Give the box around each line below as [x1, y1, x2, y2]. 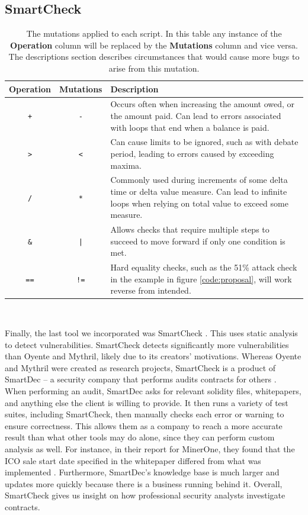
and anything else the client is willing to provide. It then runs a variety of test [5, 396, 288, 408]
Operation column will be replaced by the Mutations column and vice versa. [10, 38, 298, 51]
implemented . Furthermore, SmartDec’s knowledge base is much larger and [5, 466, 280, 478]
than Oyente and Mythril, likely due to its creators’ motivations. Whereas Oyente [5, 350, 301, 362]
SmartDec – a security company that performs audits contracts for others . [5, 373, 277, 385]
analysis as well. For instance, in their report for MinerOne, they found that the [5, 442, 295, 455]
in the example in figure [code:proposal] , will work [110, 272, 292, 285]
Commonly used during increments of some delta [110, 173, 288, 186]
